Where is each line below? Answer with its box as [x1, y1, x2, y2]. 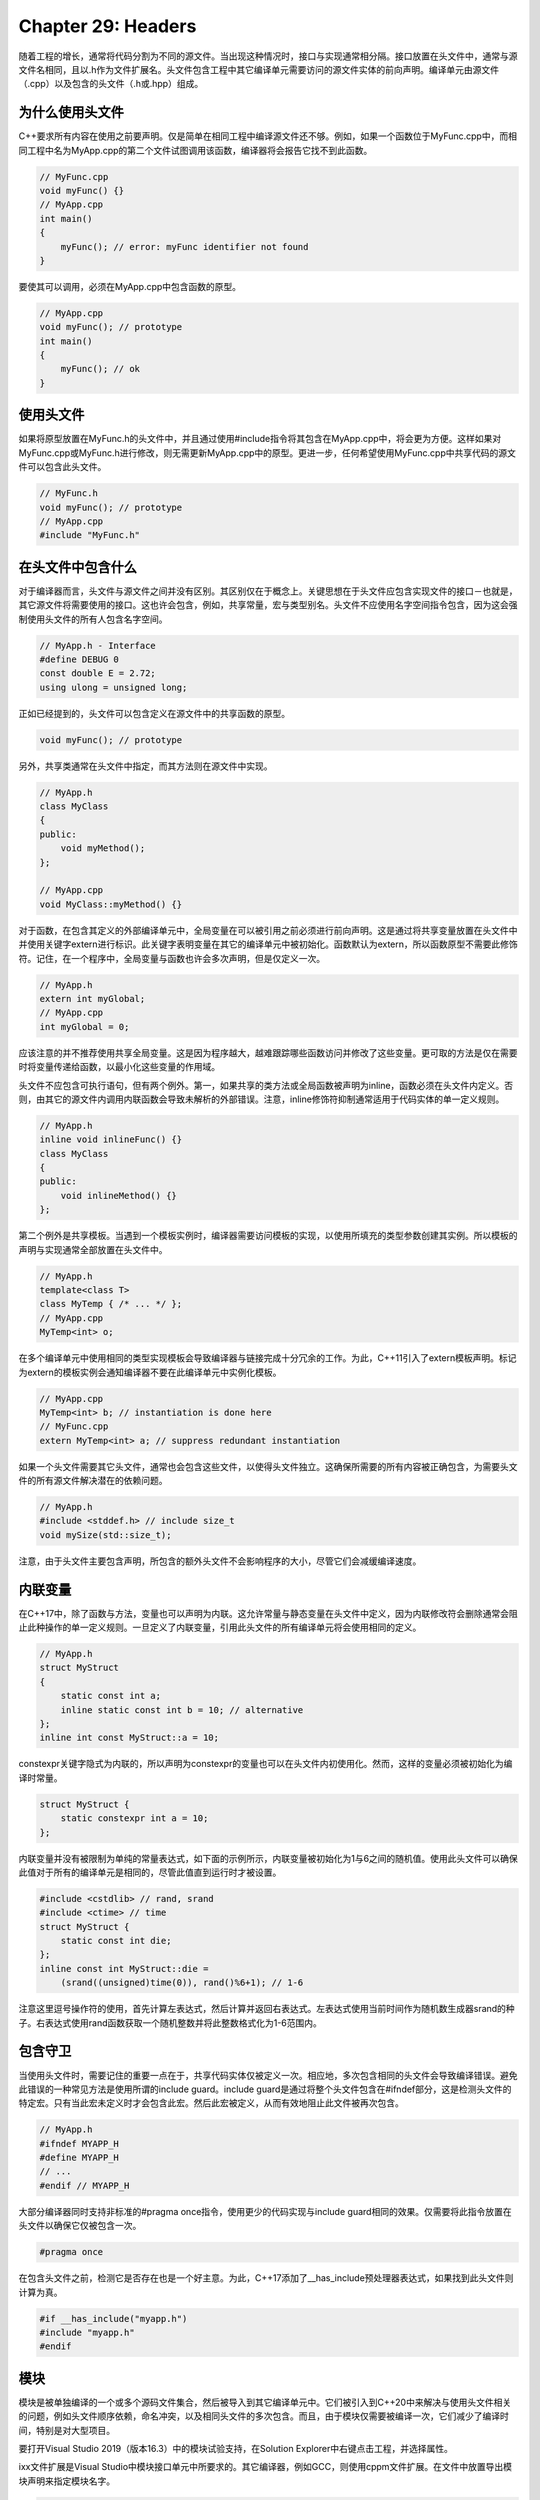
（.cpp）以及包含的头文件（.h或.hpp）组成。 [18, 78, 204, 90]
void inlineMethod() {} [60, 1190, 177, 1201]
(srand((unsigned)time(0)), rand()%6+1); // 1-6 [60, 1977, 304, 1989]
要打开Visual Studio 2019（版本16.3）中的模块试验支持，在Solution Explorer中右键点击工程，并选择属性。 [18, 2443, 454, 2455]
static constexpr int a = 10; [60, 1813, 209, 1824]
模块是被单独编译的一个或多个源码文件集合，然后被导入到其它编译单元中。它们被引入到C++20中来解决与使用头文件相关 [18, 2396, 512, 2408]
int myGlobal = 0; [39, 1021, 130, 1032]
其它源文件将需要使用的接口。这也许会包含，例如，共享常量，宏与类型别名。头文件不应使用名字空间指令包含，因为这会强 [18, 599, 518, 611]
